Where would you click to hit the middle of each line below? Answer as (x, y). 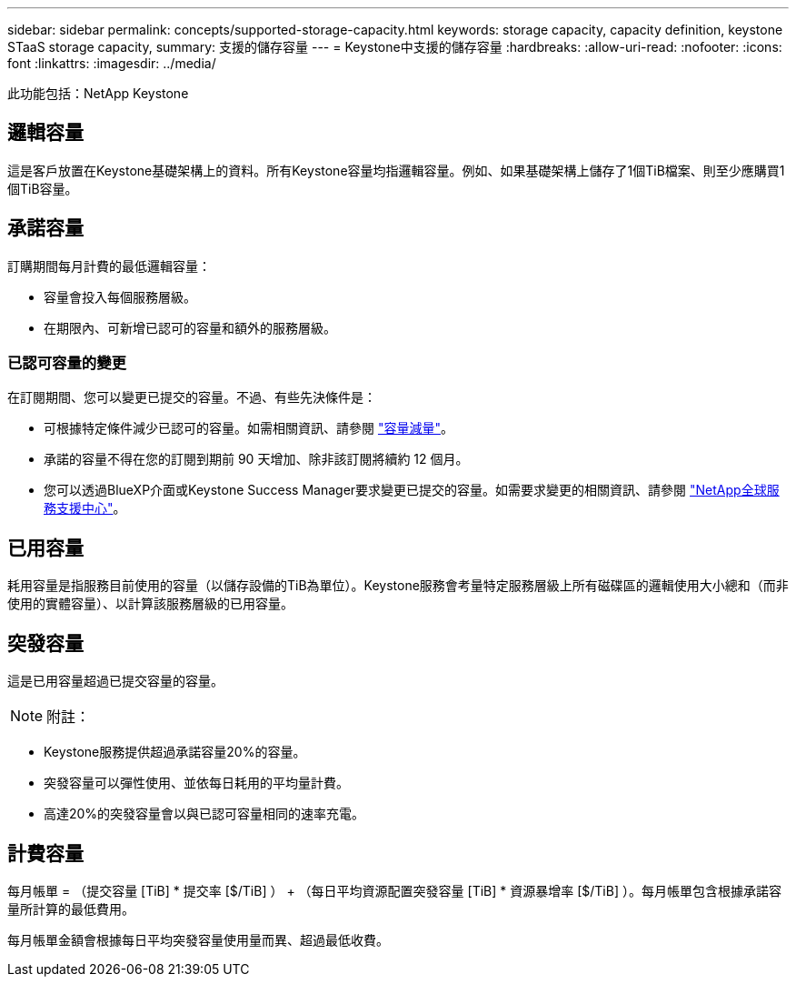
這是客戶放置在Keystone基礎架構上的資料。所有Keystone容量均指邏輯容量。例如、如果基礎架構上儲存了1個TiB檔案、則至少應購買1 (396, 170)
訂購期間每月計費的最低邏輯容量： (109, 266)
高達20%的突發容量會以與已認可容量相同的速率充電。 (204, 814)
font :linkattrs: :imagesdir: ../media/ (112, 63)
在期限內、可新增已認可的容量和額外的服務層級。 (190, 327)
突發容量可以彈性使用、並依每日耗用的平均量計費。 (196, 783)
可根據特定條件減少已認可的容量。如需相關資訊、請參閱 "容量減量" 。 (249, 428)
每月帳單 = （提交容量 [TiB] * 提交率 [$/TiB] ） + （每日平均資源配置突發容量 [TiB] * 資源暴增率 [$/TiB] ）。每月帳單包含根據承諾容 (394, 890)
